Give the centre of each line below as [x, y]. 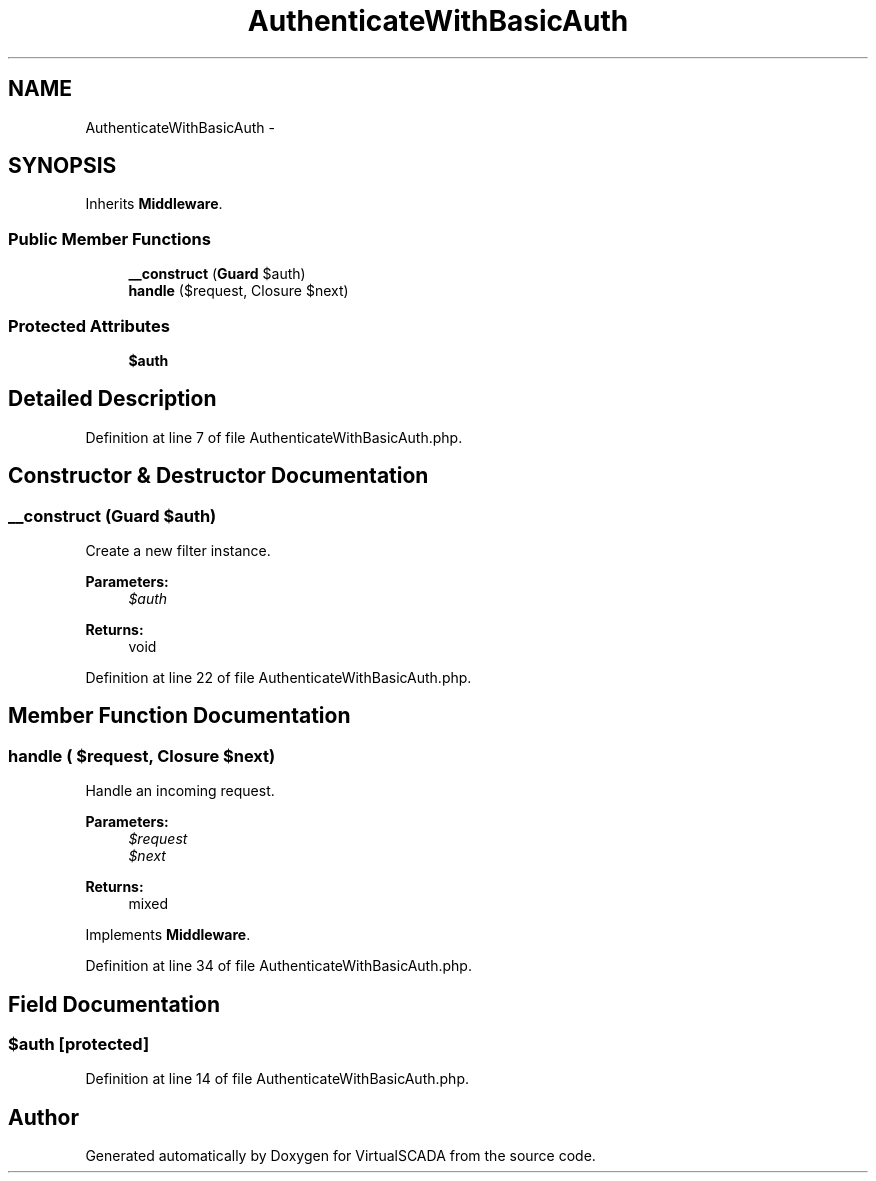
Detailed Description [112, 399]
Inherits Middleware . [154, 204]
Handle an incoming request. [180, 791]
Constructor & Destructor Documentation [218, 476]
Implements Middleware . [168, 935]
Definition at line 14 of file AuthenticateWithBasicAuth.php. [277, 1079]
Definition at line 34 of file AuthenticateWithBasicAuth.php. [278, 966]
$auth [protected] [79, 1044]
